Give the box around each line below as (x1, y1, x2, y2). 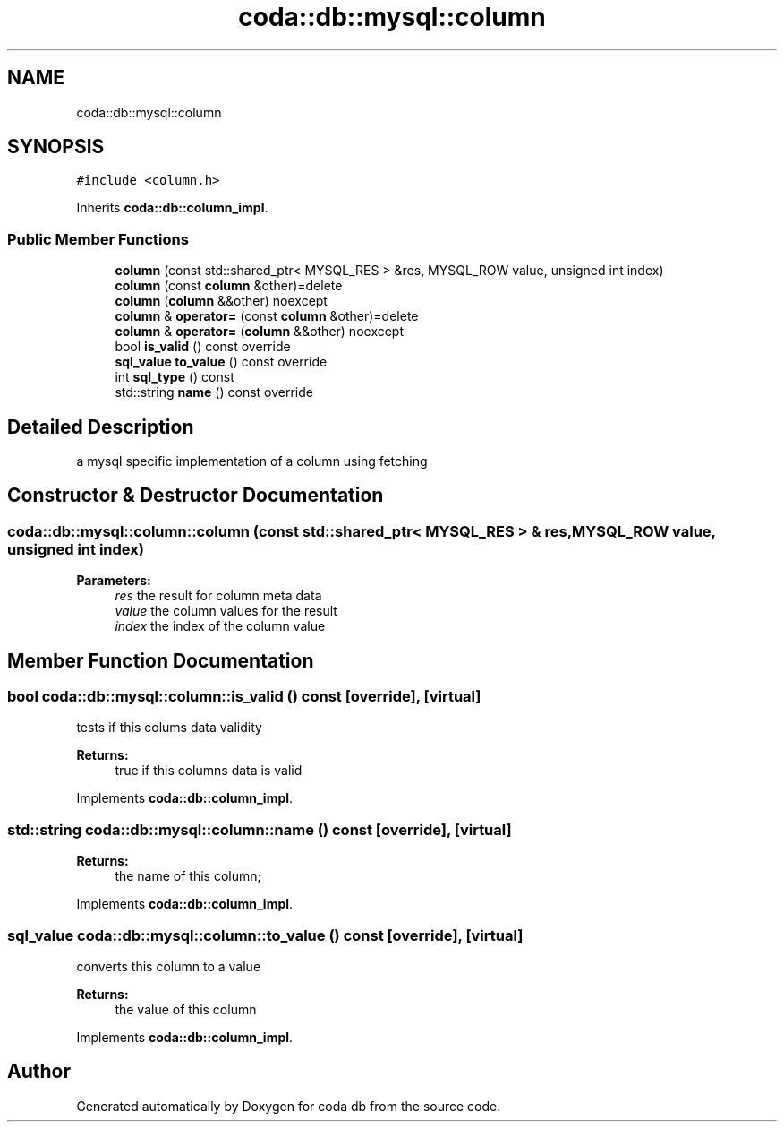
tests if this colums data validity (76, 720, 262, 736)
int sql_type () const (115, 369, 234, 385)
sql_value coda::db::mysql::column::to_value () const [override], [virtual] (7, 926, 524, 944)
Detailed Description (7, 415, 194, 438)
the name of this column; (115, 868, 261, 884)
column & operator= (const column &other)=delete (115, 308, 419, 324)
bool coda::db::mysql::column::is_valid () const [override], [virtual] (7, 687, 481, 706)
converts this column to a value (76, 958, 261, 974)
